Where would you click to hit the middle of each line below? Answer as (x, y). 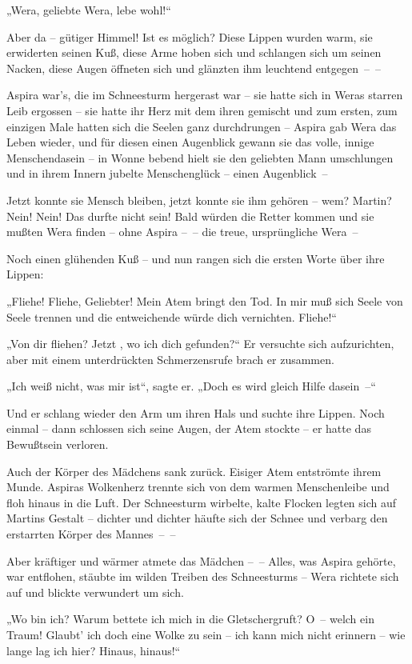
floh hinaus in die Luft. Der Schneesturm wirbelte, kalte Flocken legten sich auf (202, 502)
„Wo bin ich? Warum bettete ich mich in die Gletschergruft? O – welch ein (190, 619)
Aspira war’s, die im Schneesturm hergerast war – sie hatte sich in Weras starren (205, 95)
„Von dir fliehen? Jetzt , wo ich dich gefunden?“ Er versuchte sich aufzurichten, (200, 344)
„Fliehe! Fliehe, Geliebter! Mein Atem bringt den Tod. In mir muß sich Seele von (205, 300)
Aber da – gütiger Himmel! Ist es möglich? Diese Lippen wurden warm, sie (190, 36)
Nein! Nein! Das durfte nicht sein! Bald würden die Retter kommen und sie (190, 216)
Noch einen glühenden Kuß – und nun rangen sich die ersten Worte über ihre (196, 258)
